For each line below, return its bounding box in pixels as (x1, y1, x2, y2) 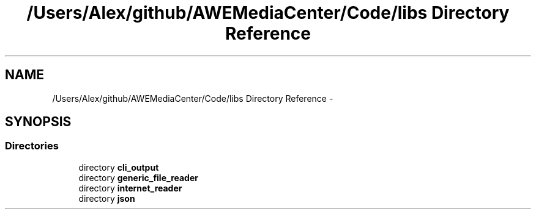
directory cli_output (78, 162, 159, 173)
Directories (5, 140, 59, 152)
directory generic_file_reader (78, 172, 198, 183)
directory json (78, 193, 135, 204)
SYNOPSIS (5, 114, 72, 130)
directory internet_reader (78, 182, 182, 193)
